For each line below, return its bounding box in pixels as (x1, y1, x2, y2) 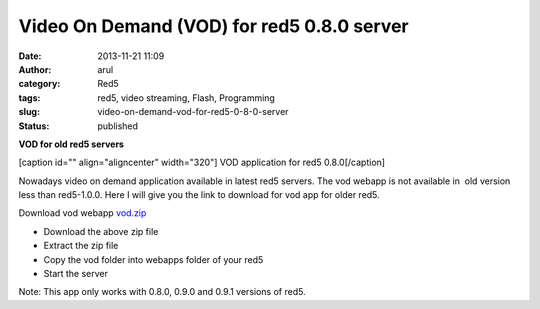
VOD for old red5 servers (18, 138, 125, 150)
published (97, 120, 139, 132)
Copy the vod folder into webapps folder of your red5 (43, 253, 264, 265)
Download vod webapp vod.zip (18, 207, 147, 219)
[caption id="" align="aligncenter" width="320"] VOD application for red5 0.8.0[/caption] (18, 156, 385, 169)
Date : (18, 50, 42, 62)
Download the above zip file (43, 225, 159, 237)
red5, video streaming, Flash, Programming (97, 91, 275, 104)
